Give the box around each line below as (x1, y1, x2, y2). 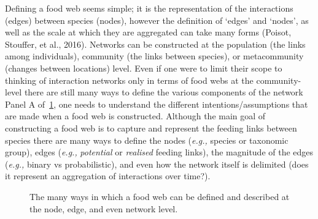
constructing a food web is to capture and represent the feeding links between (5, 121, 297, 134)
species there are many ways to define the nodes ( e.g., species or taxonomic (5, 133, 289, 146)
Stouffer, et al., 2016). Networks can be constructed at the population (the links (5, 37, 306, 50)
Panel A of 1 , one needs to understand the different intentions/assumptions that (5, 97, 308, 110)
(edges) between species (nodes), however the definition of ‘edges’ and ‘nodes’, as (5, 13, 309, 26)
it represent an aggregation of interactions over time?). (5, 169, 211, 182)
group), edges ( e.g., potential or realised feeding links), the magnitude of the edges (5, 146, 314, 158)
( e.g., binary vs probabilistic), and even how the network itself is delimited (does (5, 157, 309, 170)
